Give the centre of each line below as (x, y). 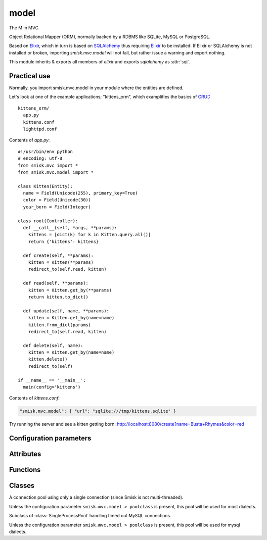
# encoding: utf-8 (40, 159)
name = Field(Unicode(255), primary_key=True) (80, 193)
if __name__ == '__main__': (52, 380)
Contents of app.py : (30, 140)
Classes (22, 486)
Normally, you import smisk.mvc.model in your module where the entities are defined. (96, 88)
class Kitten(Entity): (45, 186)
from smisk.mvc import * (48, 165)
